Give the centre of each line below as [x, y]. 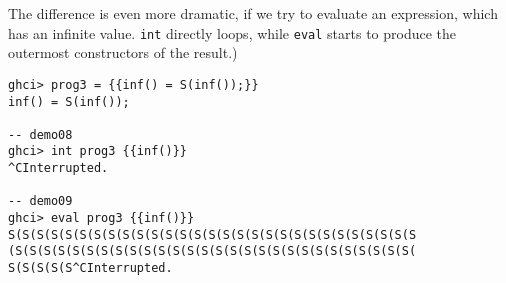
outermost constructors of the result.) [123, 52]
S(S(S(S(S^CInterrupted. [90, 268]
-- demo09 [40, 201]
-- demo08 [40, 134]
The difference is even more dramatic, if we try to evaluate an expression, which [253, 13]
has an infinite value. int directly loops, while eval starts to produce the [232, 32]
